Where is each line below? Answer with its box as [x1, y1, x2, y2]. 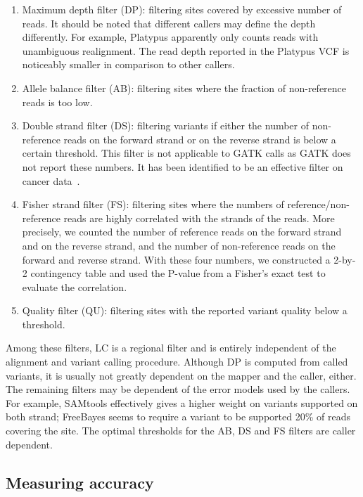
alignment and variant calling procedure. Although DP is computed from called [6, 354, 348, 369]
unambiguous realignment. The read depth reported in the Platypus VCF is [22, 43, 350, 58]
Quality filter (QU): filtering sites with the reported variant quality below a [22, 303, 348, 318]
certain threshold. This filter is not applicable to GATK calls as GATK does [22, 146, 351, 160]
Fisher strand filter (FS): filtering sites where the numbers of [22, 197, 284, 212]
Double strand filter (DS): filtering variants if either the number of [22, 118, 310, 133]
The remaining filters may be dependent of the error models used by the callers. [6, 382, 350, 396]
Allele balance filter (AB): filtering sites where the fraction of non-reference [22, 80, 347, 95]
